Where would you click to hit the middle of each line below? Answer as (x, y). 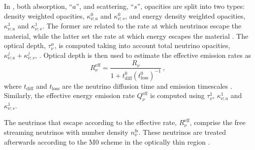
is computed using (177, 95)
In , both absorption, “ (38, 6)
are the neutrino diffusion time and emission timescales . (147, 86)
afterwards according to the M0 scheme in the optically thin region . (107, 141)
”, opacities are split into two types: (191, 6)
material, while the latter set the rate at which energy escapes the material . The (126, 36)
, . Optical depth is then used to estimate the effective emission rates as (143, 55)
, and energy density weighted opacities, (185, 15)
